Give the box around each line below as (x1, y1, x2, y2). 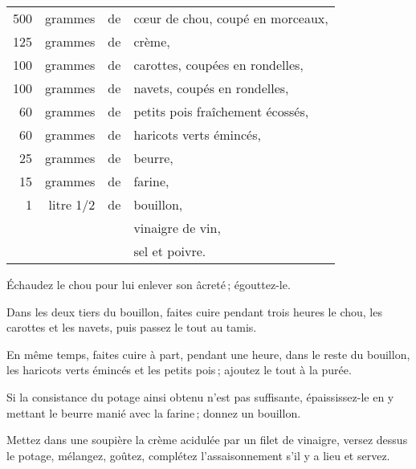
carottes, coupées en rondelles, (133, 55, 304, 74)
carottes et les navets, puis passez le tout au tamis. (6, 319, 257, 336)
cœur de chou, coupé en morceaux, (133, 9, 328, 27)
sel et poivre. (133, 242, 206, 260)
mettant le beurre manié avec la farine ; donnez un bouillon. (6, 404, 301, 421)
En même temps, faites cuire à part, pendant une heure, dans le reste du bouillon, (6, 345, 410, 362)
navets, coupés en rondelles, (133, 79, 289, 97)
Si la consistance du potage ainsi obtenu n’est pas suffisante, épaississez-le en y (6, 388, 394, 405)
